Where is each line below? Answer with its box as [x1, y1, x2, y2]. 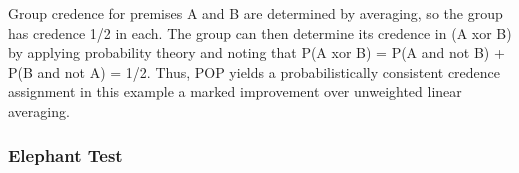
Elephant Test [8, 143, 123, 168]
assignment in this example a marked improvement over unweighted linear [8, 81, 462, 102]
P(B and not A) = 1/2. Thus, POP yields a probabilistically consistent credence [8, 61, 501, 82]
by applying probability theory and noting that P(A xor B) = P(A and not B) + [8, 42, 505, 63]
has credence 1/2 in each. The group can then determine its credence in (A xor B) [8, 22, 512, 43]
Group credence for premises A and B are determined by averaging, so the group [8, 3, 503, 23]
